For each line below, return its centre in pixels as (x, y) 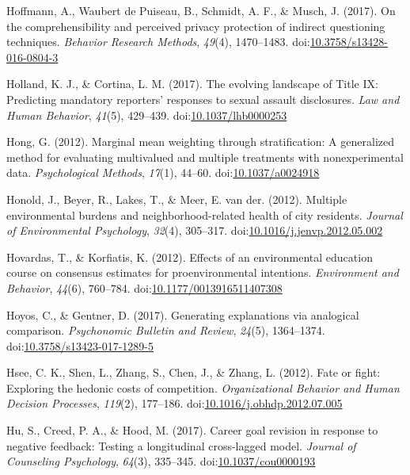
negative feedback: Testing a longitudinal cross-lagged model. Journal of (181, 445)
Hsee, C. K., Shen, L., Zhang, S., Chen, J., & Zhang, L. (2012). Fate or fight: (194, 372)
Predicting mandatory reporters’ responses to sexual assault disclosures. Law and (203, 99)
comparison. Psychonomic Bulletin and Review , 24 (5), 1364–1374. (166, 330)
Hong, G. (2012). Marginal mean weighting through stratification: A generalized (200, 142)
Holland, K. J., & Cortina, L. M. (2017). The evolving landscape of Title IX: (192, 84)
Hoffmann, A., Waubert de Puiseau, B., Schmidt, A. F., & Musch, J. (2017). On (201, 10)
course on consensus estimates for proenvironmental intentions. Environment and (203, 272)
